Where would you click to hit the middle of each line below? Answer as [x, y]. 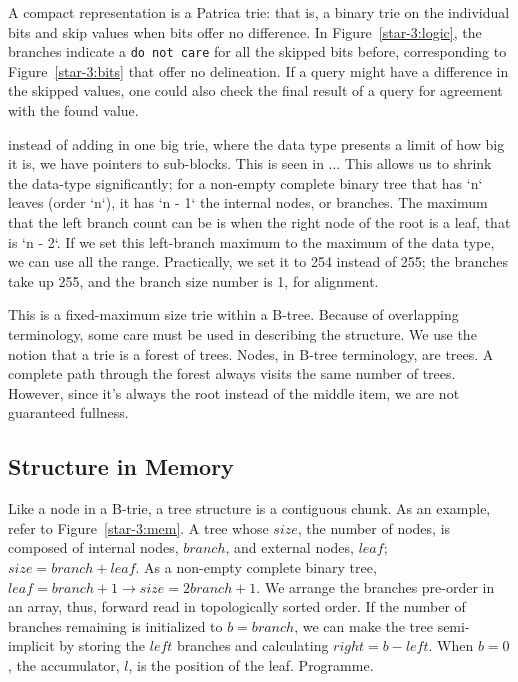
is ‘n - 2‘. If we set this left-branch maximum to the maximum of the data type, [251, 241]
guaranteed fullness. [68, 412]
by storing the [102, 645]
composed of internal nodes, [93, 547]
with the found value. [73, 110]
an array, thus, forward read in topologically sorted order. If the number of [237, 606]
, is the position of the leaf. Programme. [251, 664]
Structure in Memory [121, 466]
